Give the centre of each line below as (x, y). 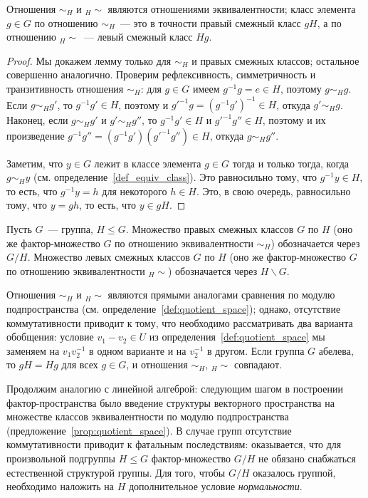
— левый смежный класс (138, 37)
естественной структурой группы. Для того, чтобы (116, 472)
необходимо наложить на (60, 486)
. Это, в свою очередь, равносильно (273, 191)
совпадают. (258, 364)
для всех (80, 364)
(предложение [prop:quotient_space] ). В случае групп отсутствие (149, 430)
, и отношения (157, 364)
